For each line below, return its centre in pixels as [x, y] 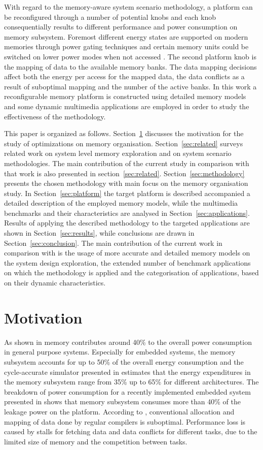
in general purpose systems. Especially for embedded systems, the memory [120, 352]
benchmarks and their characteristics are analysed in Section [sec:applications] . [127, 213]
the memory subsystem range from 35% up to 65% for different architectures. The [131, 382]
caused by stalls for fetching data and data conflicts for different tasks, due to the [131, 431]
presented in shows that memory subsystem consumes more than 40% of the [122, 401]
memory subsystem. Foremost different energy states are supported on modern [126, 36]
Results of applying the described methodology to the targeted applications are [127, 223]
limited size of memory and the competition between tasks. [96, 441]
